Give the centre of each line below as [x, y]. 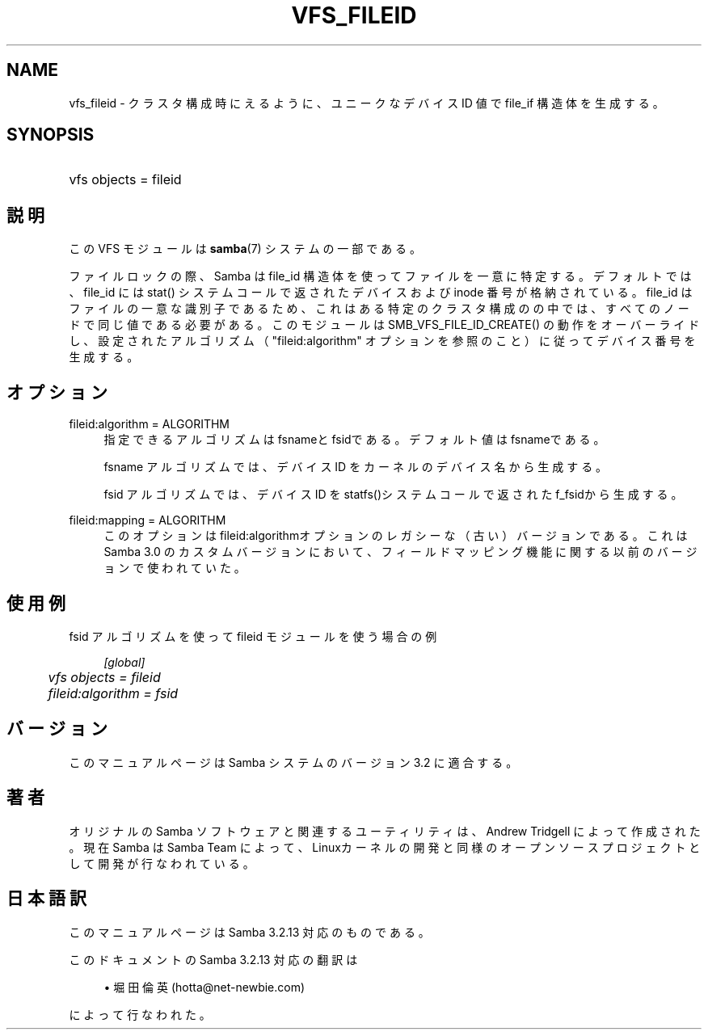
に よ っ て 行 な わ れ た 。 [140, 1014]
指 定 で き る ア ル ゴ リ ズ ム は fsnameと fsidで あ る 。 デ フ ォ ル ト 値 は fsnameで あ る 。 [354, 440]
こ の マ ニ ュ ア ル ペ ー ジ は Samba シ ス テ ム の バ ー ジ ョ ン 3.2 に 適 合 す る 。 [293, 762]
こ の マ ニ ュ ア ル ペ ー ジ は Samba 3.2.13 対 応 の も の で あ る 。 [249, 932]
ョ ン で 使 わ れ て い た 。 [175, 568]
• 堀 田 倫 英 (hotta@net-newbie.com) [204, 987]
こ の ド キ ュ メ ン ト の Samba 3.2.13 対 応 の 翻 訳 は [213, 959]
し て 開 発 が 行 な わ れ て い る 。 [162, 863]
